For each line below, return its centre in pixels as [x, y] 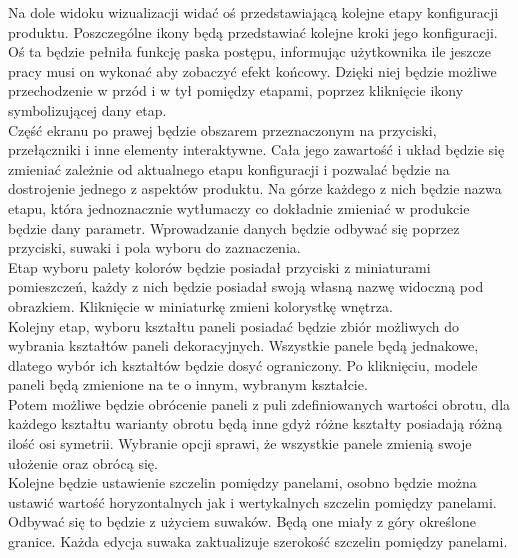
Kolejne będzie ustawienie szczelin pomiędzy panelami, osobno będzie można [242, 482]
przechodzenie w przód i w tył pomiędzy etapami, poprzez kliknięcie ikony [236, 90]
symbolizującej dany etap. [87, 109]
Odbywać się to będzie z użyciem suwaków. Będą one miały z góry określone [242, 521]
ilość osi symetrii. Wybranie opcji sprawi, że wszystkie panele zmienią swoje [240, 443]
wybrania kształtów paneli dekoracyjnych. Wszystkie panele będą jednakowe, [243, 345]
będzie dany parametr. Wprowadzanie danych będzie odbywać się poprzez [234, 227]
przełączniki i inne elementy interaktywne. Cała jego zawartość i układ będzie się [256, 149]
